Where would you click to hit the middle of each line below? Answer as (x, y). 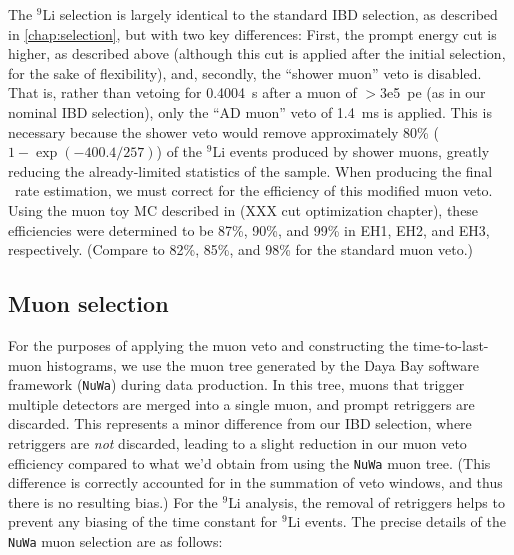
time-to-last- (451, 344)
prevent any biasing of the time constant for (143, 521)
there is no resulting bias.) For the (113, 501)
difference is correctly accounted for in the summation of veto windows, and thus (255, 482)
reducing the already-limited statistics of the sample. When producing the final (250, 170)
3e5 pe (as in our (433, 92)
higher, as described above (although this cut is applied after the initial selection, (257, 53)
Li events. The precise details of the (396, 521)
